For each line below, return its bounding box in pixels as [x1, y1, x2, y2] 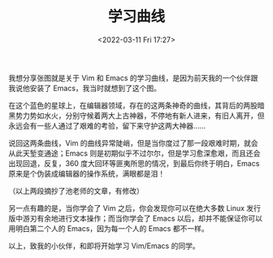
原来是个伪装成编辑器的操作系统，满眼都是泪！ [8, 168, 165, 178]
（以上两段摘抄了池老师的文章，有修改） [8, 186, 144, 195]
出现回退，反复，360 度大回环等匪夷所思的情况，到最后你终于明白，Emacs [8, 158, 260, 168]
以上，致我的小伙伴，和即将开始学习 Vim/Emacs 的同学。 [8, 241, 201, 251]
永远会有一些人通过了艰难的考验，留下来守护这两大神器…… [8, 120, 206, 130]
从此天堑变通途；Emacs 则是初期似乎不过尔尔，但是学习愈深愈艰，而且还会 [8, 148, 261, 158]
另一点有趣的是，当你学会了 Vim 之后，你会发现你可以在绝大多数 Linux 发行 [8, 203, 262, 212]
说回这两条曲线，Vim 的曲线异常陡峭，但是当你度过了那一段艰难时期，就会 [8, 138, 258, 147]
